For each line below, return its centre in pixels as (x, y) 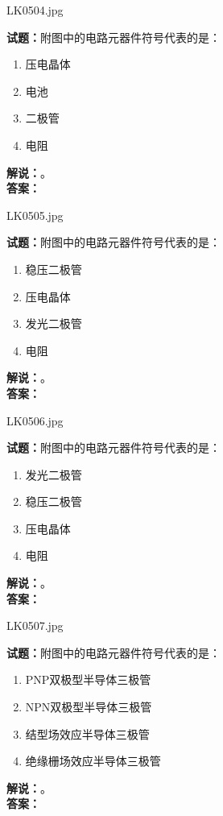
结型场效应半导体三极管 (87, 733)
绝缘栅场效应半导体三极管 (93, 761)
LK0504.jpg (35, 10)
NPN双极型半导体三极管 (89, 707)
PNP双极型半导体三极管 (88, 679)
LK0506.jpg (35, 420)
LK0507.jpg (35, 625)
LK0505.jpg (35, 215)
